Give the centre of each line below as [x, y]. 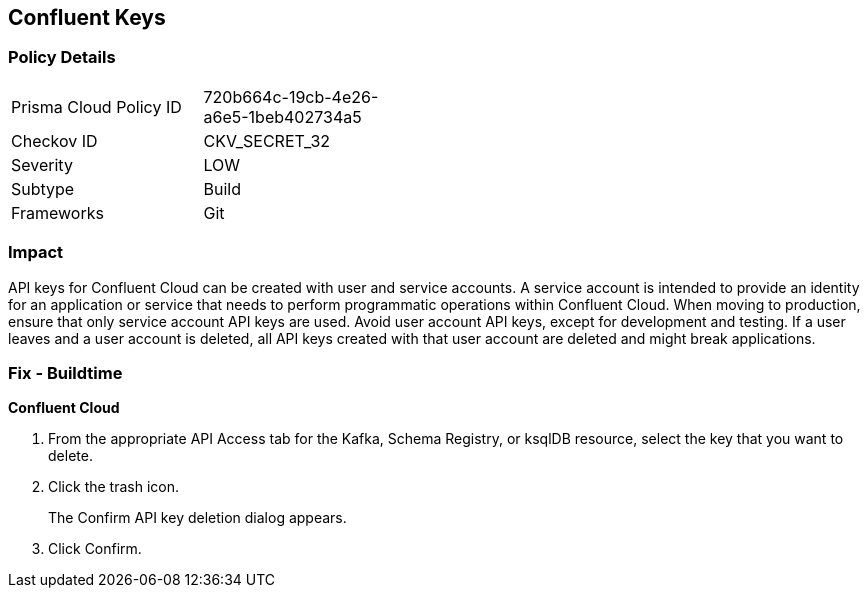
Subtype [43, 188]
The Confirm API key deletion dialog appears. [197, 518]
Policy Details [62, 57]
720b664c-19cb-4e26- [291, 96]
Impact [36, 252]
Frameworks [57, 212]
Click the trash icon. [113, 487]
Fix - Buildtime [65, 372]
